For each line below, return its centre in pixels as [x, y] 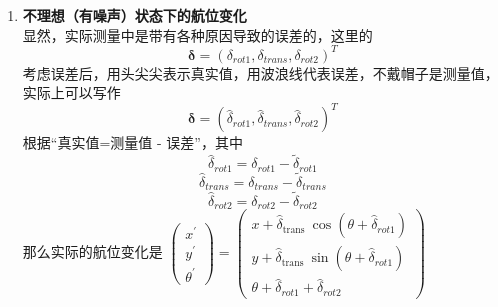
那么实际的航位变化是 [92, 251]
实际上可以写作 [71, 92]
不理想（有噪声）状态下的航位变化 [134, 15]
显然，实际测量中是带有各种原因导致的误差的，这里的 [197, 34]
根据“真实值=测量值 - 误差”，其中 [132, 142]
